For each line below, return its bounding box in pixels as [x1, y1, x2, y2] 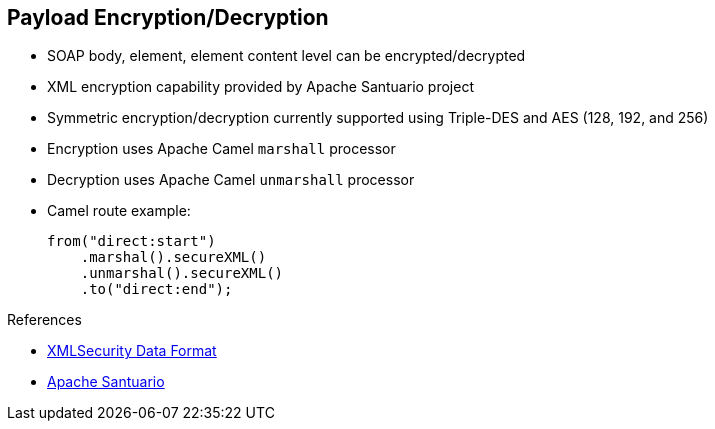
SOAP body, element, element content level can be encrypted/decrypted [47, 47, 526, 65]
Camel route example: [47, 202, 191, 220]
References [7, 311, 82, 329]
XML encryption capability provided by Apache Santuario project [47, 78, 474, 96]
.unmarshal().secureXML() [80, 265, 284, 282]
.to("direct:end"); [80, 281, 233, 298]
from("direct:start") [47, 233, 216, 250]
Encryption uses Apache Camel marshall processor [47, 140, 396, 158]
